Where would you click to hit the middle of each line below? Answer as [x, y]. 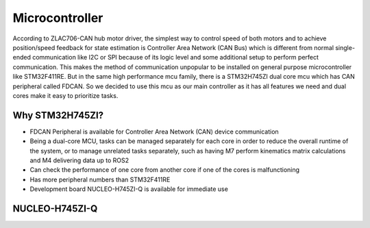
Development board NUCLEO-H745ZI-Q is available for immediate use [129, 189]
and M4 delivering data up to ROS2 [79, 160]
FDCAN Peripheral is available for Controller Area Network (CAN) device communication [154, 131]
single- [345, 47]
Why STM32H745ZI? [58, 115]
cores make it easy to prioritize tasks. [65, 95]
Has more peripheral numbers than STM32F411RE [100, 179]
